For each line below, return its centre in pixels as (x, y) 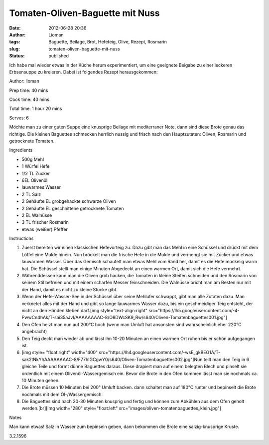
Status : (17, 56)
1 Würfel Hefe (36, 166)
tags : (15, 42)
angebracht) (34, 332)
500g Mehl (33, 159)
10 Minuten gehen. (41, 380)
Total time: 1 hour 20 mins (36, 109)
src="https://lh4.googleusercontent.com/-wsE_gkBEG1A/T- (160, 353)
